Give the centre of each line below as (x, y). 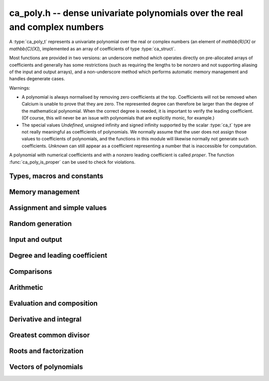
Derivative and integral (45, 319)
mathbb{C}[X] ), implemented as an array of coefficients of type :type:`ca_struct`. (92, 49)
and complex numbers (57, 27)
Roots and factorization (46, 351)
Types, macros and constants (56, 176)
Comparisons (31, 271)
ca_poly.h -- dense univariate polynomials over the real (126, 13)
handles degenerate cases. (37, 79)
